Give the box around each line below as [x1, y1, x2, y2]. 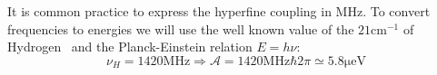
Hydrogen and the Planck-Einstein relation [7, 37, 253, 56]
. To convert [363, 2, 431, 20]
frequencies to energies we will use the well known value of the [7, 19, 354, 38]
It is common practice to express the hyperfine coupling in [7, 2, 332, 20]
